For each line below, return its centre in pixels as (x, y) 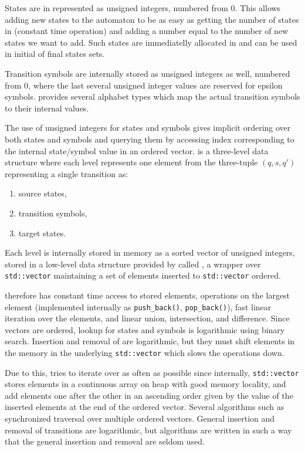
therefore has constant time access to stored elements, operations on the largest (148, 295)
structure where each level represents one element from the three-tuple (131, 162)
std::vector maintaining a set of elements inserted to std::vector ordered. (143, 275)
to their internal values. (47, 108)
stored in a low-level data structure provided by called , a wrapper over (133, 264)
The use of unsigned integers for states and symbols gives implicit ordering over (148, 128)
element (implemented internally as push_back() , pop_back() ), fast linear (138, 306)
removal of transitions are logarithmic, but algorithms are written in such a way (148, 430)
